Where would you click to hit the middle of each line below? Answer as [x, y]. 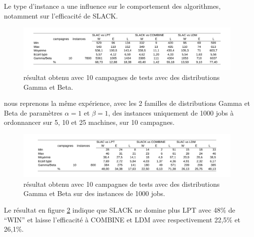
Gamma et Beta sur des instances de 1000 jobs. [94, 193]
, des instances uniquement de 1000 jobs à [171, 112]
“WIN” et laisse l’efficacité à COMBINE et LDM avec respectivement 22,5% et [122, 219]
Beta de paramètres [33, 112]
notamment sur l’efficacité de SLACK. [61, 15]
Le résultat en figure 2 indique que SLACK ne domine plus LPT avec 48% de [120, 209]
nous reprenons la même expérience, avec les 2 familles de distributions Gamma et [127, 103]
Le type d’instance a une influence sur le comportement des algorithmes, [112, 6]
